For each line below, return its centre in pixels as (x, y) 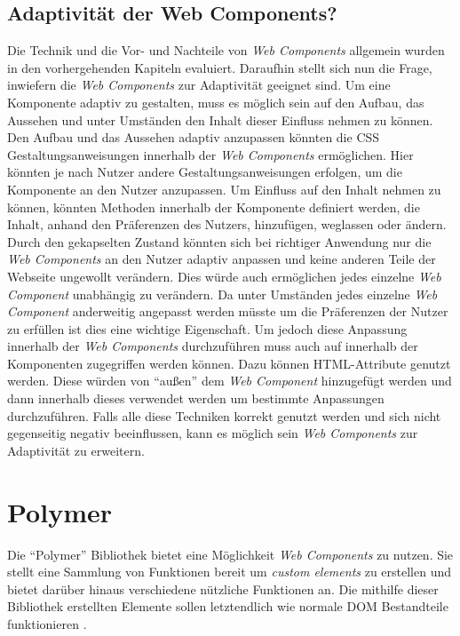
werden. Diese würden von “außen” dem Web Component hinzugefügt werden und (230, 381)
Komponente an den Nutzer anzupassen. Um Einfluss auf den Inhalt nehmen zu (224, 189)
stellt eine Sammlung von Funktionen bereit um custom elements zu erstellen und (230, 572)
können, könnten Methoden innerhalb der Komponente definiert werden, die (214, 207)
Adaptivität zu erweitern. (76, 450)
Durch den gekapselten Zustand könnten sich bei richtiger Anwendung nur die (219, 241)
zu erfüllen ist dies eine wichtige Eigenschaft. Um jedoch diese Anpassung (207, 328)
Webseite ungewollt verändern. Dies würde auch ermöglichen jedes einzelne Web (224, 276)
